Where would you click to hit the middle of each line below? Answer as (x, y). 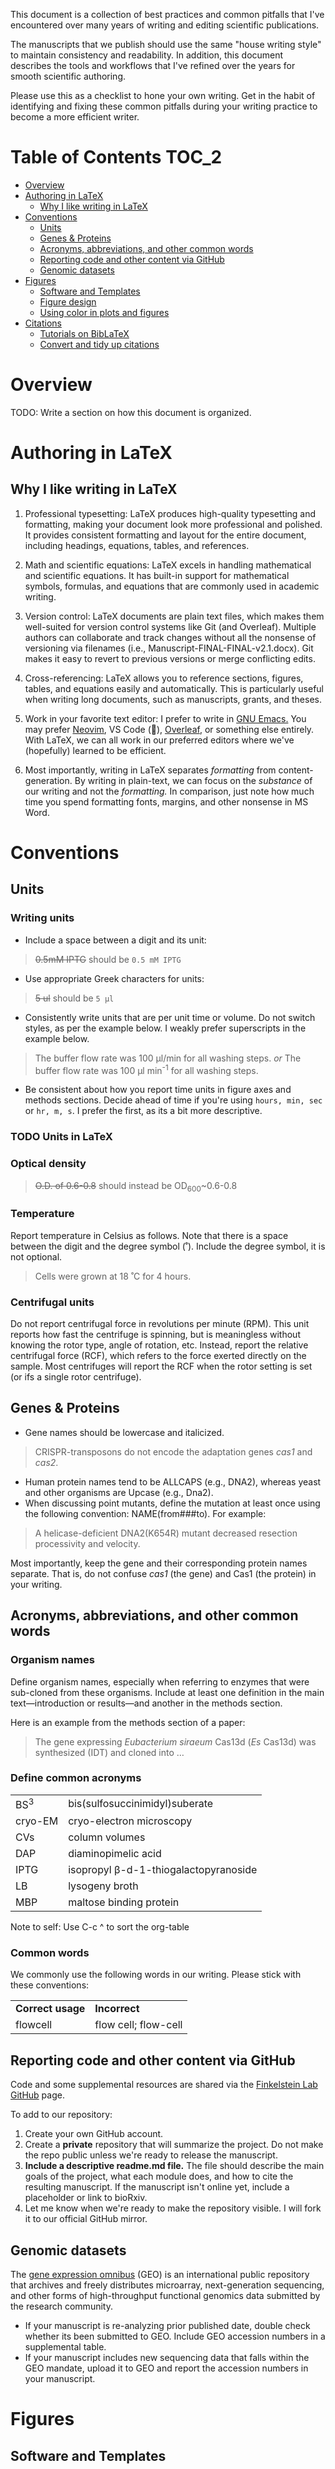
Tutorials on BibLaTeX (84, 333)
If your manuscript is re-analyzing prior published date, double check (167, 2326)
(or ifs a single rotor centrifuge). (76, 1377)
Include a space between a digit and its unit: (115, 940)
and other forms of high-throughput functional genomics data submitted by (165, 2296)
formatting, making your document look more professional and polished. (173, 524)
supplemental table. (65, 2347)
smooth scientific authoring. (68, 76)
